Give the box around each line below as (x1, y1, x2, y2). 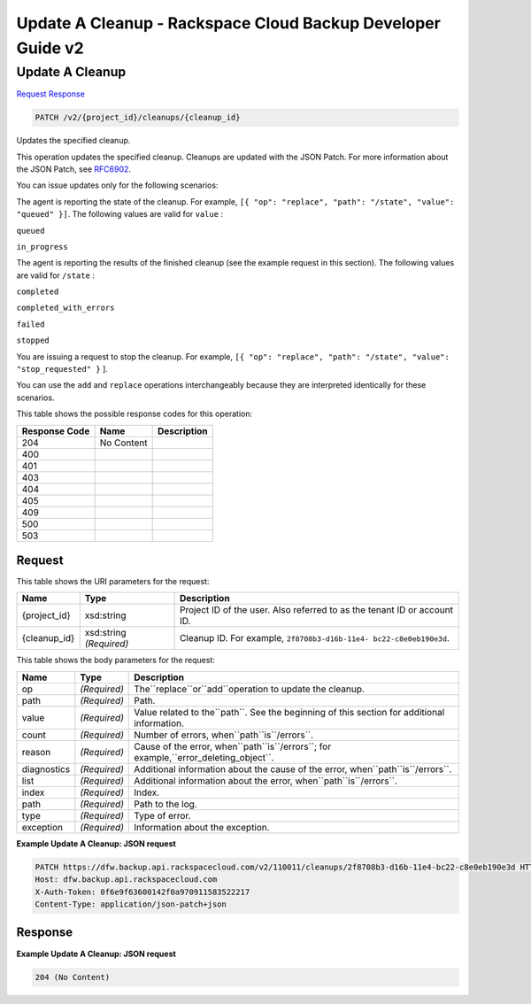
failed (16, 319, 45, 329)
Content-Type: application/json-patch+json (35, 900, 227, 909)
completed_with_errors (16, 303, 115, 313)
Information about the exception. (134, 821, 270, 833)
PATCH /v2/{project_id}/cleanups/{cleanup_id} (35, 112, 241, 123)
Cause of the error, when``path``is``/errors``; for (134, 740, 332, 753)
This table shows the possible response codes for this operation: (16, 408, 253, 420)
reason (21, 745, 51, 758)
